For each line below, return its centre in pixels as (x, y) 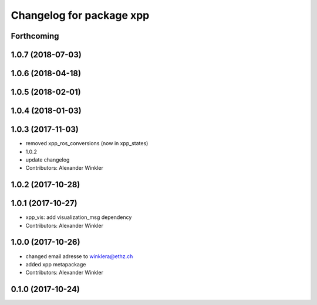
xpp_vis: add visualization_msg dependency (79, 217)
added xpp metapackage (56, 264)
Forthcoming (35, 36)
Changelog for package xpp (80, 15)
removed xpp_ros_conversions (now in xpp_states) (87, 143)
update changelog (48, 160)
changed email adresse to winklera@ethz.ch (79, 256)
